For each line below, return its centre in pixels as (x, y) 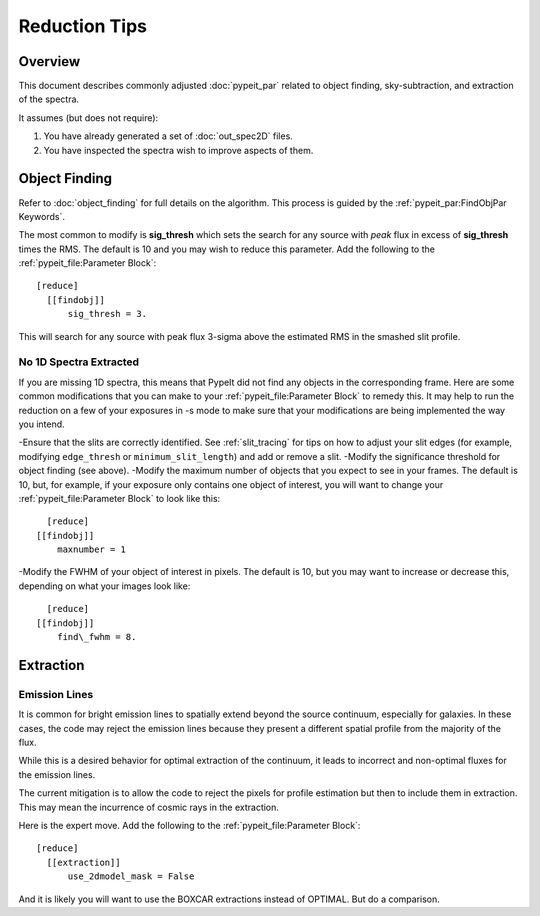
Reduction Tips (82, 26)
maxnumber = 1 (91, 549)
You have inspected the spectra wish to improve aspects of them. (178, 150)
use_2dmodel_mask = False (131, 876)
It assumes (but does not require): (88, 117)
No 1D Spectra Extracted (79, 362)
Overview (49, 61)
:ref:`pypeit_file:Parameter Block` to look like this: (119, 498)
